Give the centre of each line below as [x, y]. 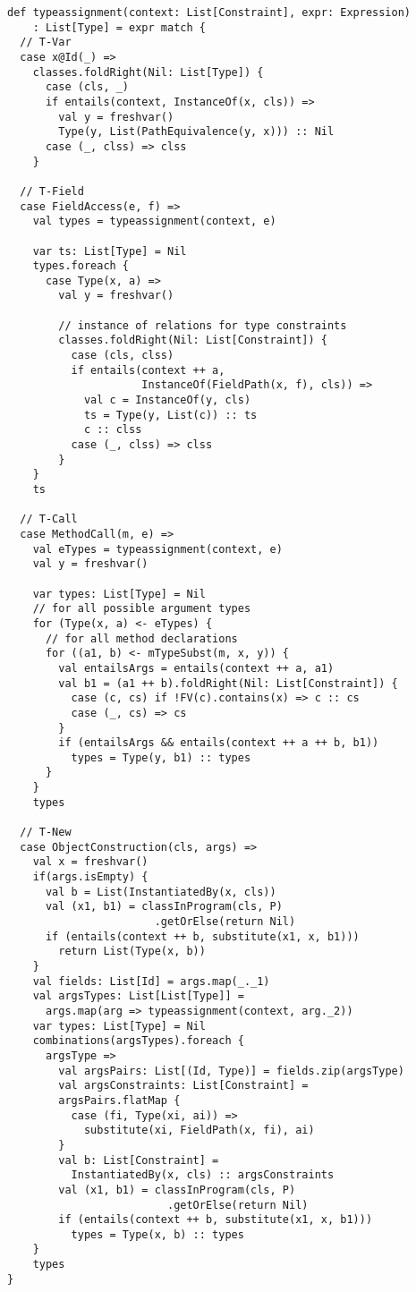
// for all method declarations [141, 638]
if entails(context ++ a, [148, 370]
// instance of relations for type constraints [203, 325]
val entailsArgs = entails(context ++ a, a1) [196, 668]
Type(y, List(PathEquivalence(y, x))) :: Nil [196, 132]
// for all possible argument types [142, 609]
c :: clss [113, 430]
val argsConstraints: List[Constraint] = [183, 1086]
